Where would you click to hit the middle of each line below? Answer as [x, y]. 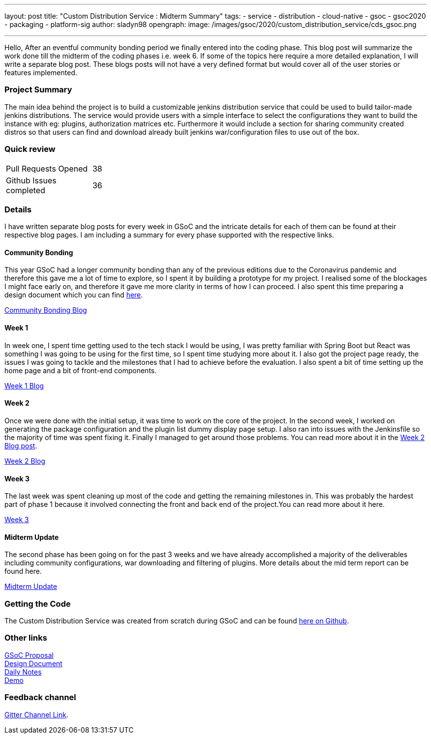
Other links [26, 638]
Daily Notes [23, 672]
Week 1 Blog [24, 385]
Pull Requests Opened [47, 168]
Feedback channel [40, 697]
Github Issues [31, 180]
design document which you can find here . [74, 295]
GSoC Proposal [29, 655]
